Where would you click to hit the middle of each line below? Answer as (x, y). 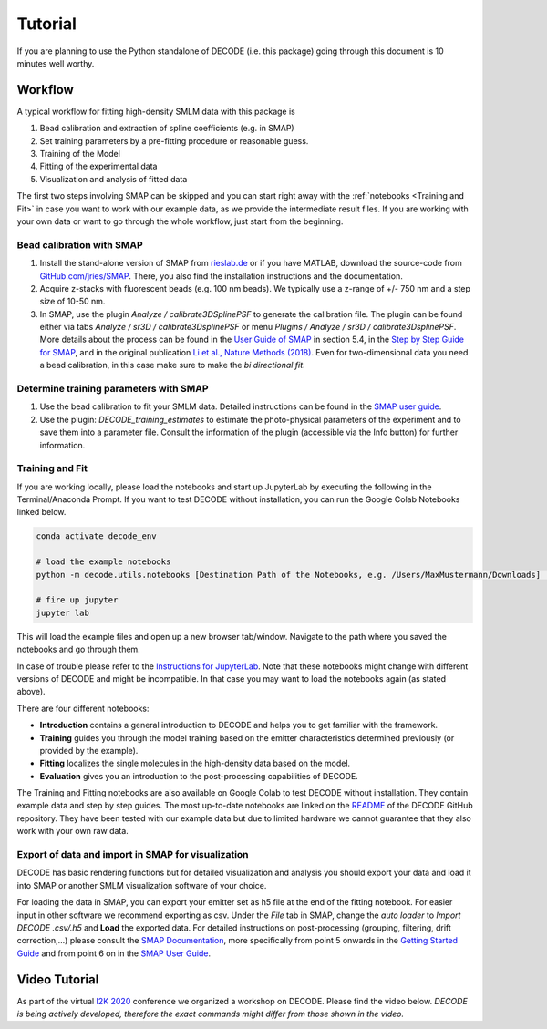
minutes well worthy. (56, 63)
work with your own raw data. (73, 831)
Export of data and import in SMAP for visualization (133, 855)
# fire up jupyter (77, 600)
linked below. (41, 512)
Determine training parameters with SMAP (113, 389)
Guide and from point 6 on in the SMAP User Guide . (114, 953)
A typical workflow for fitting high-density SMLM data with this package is (156, 111)
